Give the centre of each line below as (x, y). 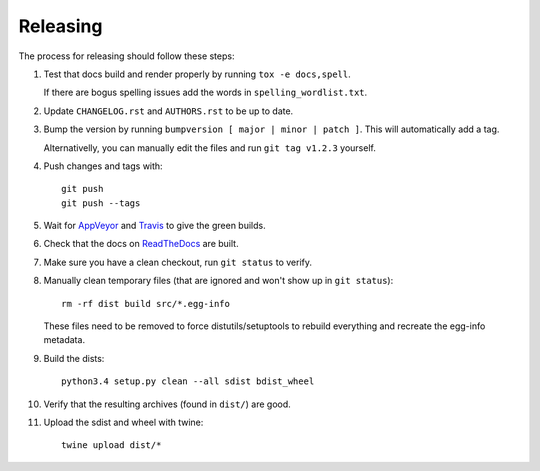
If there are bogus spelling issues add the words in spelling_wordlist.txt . (205, 92)
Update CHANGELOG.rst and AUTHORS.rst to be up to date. (168, 111)
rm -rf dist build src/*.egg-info (145, 303)
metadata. (64, 340)
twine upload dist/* (111, 445)
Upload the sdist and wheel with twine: (123, 422)
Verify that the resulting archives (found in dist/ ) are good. (167, 404)
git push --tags (101, 203)
